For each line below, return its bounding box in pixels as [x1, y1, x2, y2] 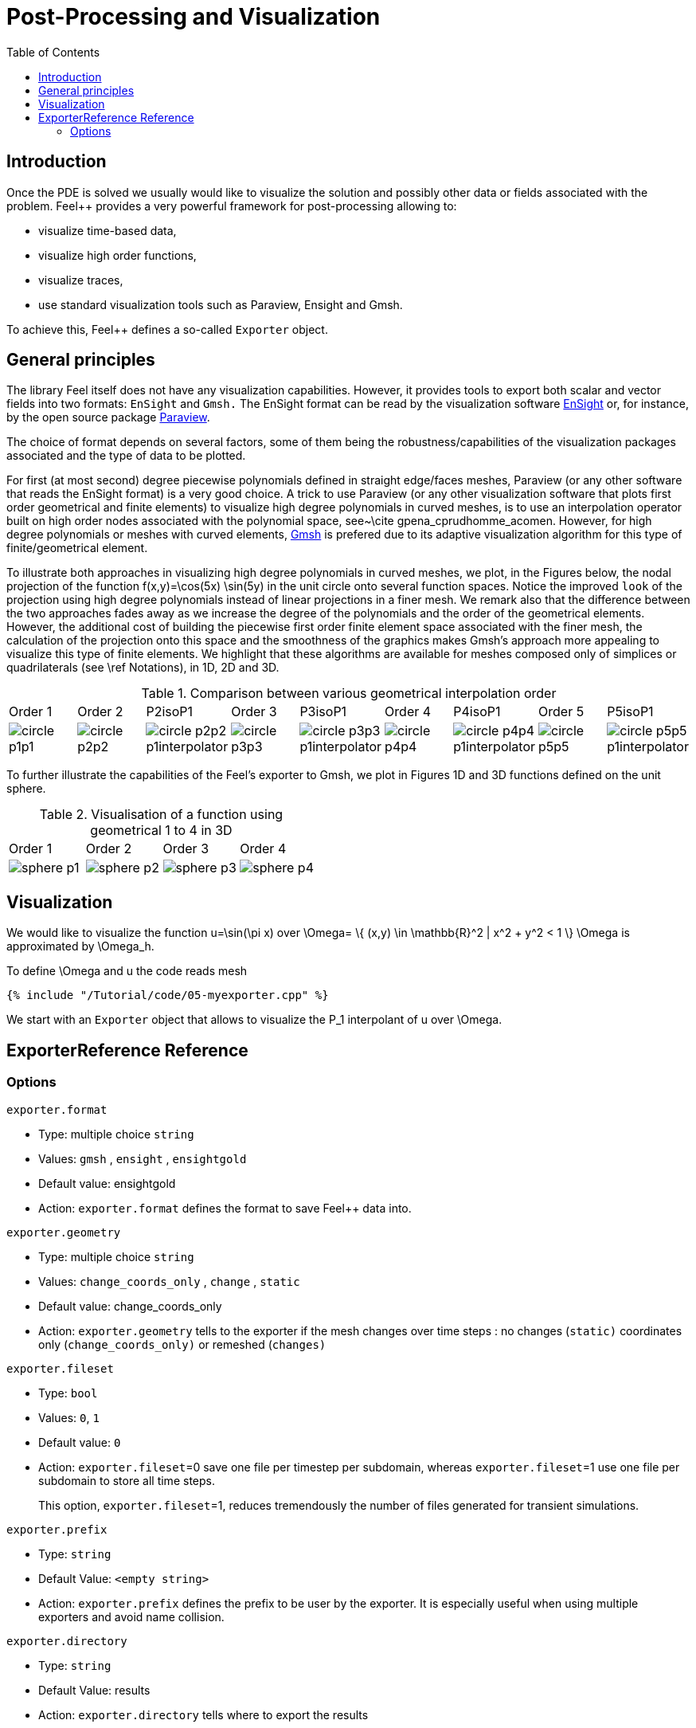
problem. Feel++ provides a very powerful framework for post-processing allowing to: [6, 198, 457, 213]
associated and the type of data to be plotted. [6, 449, 246, 463]
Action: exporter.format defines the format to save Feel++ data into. [38, 1201, 412, 1215]
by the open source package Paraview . [6, 410, 210, 425]
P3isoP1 [299, 703, 347, 720]
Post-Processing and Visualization [6, 3, 381, 30]
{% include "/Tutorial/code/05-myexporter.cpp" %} [6, 989, 329, 1002]
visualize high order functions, [38, 248, 197, 262]
